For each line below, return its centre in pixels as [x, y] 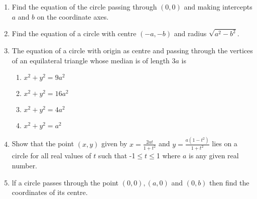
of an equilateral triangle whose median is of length [91, 60]
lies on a [225, 143]
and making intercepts [218, 7]
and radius [190, 33]
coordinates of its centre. [50, 192]
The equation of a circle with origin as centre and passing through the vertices [132, 51]
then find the [229, 182]
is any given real [214, 156]
